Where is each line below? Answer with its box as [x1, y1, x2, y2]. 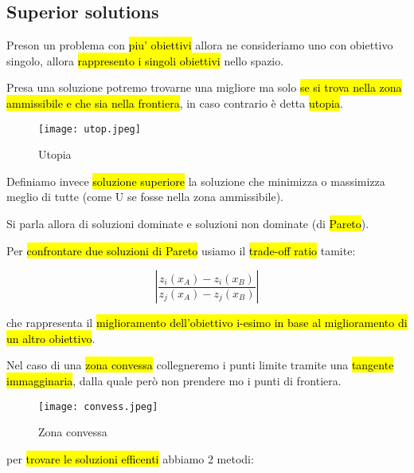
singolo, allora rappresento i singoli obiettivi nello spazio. [6, 52, 284, 69]
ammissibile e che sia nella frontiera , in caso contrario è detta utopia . [6, 94, 343, 111]
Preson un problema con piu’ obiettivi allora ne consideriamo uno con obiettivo [6, 37, 393, 53]
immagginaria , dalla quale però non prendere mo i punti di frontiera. [6, 372, 342, 388]
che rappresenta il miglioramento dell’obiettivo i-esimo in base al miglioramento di [6, 314, 408, 331]
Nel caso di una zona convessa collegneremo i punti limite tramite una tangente [6, 357, 394, 373]
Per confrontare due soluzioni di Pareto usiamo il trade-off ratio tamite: [6, 242, 356, 258]
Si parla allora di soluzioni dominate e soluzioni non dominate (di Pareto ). [6, 215, 369, 232]
